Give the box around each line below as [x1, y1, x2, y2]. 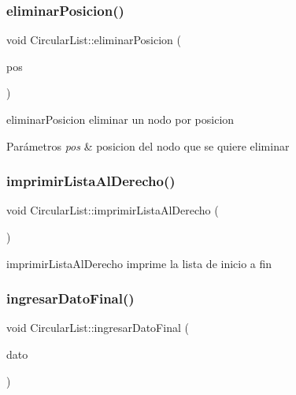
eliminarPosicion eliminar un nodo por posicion [6, 111, 235, 127]
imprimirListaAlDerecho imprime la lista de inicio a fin [6, 255, 272, 271]
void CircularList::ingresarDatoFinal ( [6, 319, 189, 336]
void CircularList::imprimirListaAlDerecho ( [6, 202, 219, 218]
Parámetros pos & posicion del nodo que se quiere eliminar [6, 137, 290, 154]
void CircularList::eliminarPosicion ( [6, 32, 181, 48]
